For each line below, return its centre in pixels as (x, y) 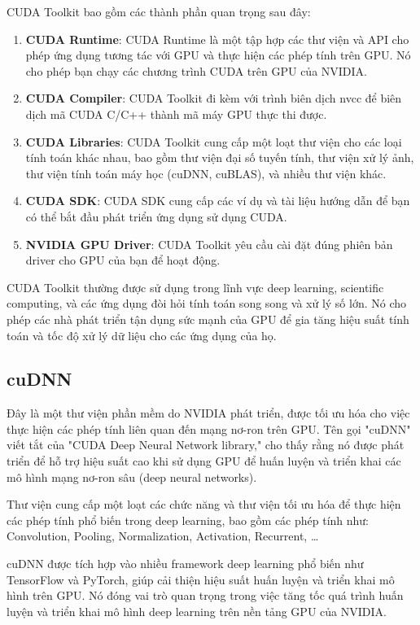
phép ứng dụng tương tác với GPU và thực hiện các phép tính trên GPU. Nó (218, 55)
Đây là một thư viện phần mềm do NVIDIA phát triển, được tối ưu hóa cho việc (208, 413)
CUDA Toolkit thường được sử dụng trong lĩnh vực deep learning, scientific (195, 287)
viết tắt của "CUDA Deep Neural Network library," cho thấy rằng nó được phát (206, 445)
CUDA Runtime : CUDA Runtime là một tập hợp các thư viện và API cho (217, 39)
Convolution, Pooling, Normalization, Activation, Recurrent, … (163, 536)
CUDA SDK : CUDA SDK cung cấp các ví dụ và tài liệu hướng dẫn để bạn (218, 201)
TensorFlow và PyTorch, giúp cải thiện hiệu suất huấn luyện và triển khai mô (201, 579)
